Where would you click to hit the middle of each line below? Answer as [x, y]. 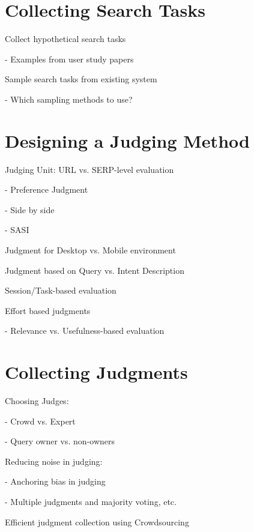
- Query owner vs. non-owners [60, 441]
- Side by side [30, 209]
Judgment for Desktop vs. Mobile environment [90, 250]
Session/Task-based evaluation [61, 290]
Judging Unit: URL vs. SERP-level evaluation [89, 169]
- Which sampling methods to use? [69, 99]
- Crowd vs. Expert [40, 421]
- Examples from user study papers [69, 59]
